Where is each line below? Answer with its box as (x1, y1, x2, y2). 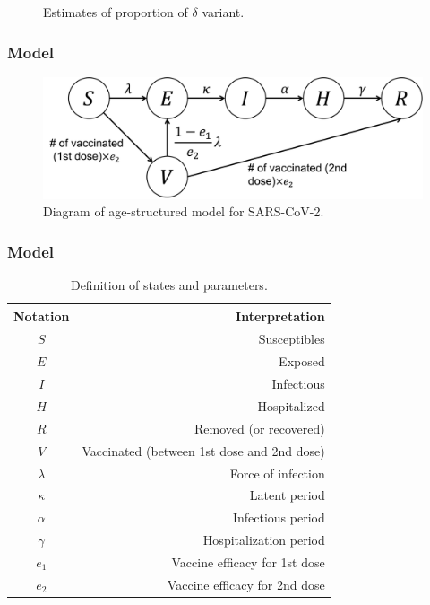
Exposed (279, 352, 325, 371)
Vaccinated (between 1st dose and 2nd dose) (82, 441, 325, 460)
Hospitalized (257, 397, 325, 415)
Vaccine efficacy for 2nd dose (167, 574, 325, 593)
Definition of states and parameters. (70, 276, 268, 294)
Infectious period (232, 508, 325, 527)
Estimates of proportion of (43, 3, 188, 21)
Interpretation (236, 306, 325, 325)
